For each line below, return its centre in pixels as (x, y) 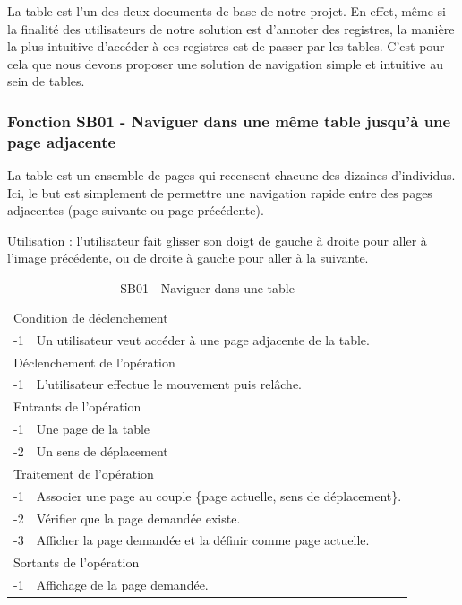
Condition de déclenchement (91, 317)
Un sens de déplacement (102, 450)
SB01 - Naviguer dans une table (207, 288)
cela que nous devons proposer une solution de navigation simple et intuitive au (225, 63)
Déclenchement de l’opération (94, 362)
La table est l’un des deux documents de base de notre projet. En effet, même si (227, 11)
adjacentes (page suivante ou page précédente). (136, 210)
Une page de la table (93, 429)
